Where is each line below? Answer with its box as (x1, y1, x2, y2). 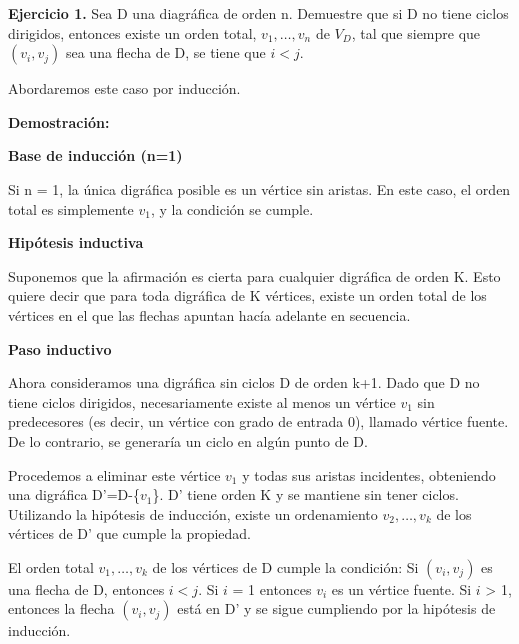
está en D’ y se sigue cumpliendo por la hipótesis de (177, 598, 496, 619)
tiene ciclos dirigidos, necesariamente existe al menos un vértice (8, 391, 396, 412)
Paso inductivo (8, 338, 112, 359)
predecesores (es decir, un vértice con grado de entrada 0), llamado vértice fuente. (8, 411, 509, 432)
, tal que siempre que (351, 22, 481, 43)
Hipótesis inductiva (8, 232, 144, 253)
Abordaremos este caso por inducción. (8, 78, 241, 99)
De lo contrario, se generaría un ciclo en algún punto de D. (8, 430, 368, 451)
